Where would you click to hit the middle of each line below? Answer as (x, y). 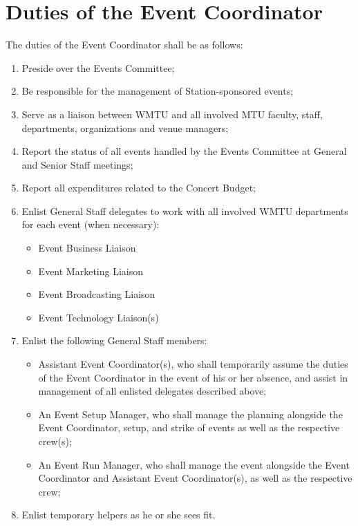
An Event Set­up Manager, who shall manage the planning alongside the (190, 414)
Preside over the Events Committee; (98, 67)
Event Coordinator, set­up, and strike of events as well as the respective (189, 428)
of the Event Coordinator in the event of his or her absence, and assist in (193, 377)
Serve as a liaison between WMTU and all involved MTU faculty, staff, (172, 114)
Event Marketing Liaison (91, 271)
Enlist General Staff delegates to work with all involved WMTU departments (185, 210)
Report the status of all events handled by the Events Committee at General (184, 151)
